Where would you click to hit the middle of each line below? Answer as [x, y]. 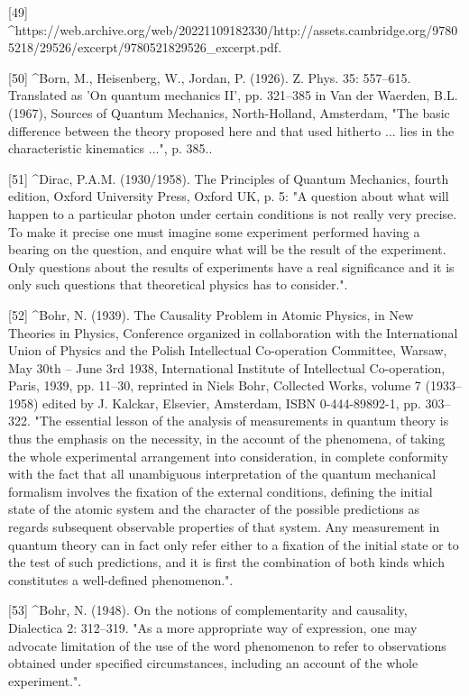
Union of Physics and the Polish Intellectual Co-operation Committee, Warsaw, [228, 350]
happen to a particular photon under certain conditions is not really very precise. [233, 213]
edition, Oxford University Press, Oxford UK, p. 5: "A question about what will [229, 196]
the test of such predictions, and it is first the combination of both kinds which [226, 562]
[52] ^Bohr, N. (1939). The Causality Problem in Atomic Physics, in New [211, 314]
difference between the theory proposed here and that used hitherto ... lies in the [231, 130]
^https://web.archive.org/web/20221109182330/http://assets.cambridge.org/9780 [233, 29]
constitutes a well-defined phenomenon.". [121, 579]
